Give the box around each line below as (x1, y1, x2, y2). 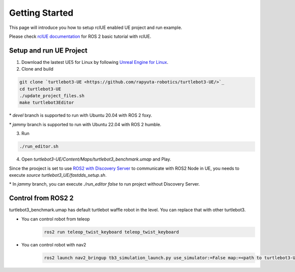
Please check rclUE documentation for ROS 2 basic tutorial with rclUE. (9, 33, 151, 39)
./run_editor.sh (19, 144, 59, 149)
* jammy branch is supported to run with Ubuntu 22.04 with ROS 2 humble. (9, 121, 162, 127)
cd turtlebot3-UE (19, 86, 61, 92)
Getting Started (9, 7, 74, 18)
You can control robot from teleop (21, 216, 90, 222)
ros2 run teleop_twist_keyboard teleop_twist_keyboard (44, 229, 179, 235)
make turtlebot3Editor (19, 100, 74, 106)
